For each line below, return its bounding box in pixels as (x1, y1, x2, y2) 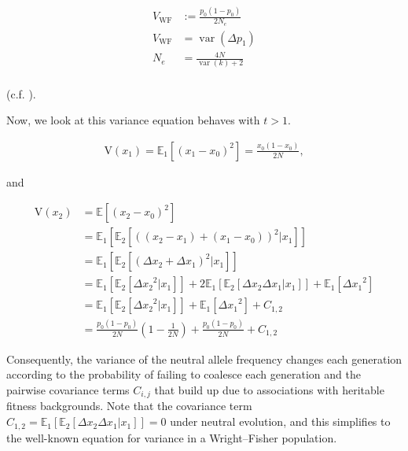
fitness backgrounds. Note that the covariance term (6, 397, 252, 414)
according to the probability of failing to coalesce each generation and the (6, 366, 361, 383)
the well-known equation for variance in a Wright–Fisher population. (6, 429, 337, 445)
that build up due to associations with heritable (154, 382, 384, 397)
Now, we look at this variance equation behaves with (6, 112, 260, 128)
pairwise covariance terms (6, 382, 130, 397)
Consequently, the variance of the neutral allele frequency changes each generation (6, 350, 402, 367)
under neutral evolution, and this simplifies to (170, 413, 391, 430)
